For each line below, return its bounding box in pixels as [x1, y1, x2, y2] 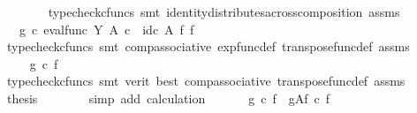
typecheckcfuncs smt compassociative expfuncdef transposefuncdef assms [6, 37, 410, 56]
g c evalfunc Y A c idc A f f [19, 19, 194, 38]
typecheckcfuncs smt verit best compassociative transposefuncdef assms [6, 72, 406, 90]
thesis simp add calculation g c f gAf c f [6, 88, 330, 107]
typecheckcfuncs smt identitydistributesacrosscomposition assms [48, 3, 400, 20]
